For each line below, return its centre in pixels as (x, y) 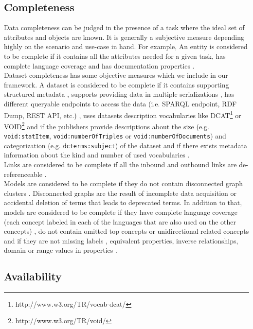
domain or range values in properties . (61, 250)
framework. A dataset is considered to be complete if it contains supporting (117, 84)
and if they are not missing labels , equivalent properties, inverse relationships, (121, 240)
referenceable (23, 174)
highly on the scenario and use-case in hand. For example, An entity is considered (126, 46)
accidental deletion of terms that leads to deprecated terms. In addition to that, (123, 202)
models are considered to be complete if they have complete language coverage (121, 212)
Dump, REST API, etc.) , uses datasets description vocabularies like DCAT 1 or (123, 114)
